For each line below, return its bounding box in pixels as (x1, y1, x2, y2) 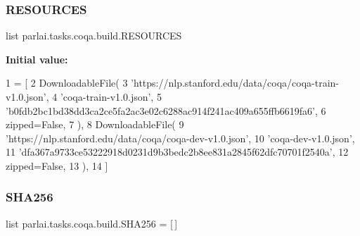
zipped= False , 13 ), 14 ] (6, 158, 108, 173)
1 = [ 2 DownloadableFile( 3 (6, 75, 128, 90)
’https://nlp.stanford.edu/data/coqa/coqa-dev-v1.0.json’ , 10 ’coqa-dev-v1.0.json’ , (6, 130, 355, 145)
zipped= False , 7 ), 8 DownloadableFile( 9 (6, 117, 184, 132)
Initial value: (6, 51, 68, 66)
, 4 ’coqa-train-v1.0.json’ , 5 (46, 89, 162, 104)
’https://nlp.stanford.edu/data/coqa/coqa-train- (131, 75, 339, 90)
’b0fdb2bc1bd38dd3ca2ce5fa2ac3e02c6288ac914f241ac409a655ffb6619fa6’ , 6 (6, 103, 326, 118)
